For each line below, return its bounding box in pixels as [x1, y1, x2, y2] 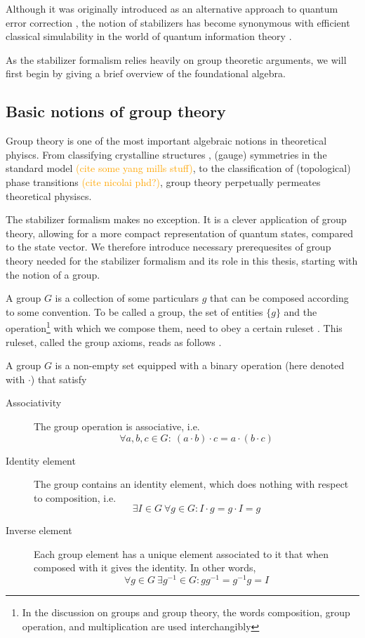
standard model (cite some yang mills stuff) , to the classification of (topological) [6, 161, 351, 175]
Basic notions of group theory [6, 100, 226, 122]
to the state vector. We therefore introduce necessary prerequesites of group [6, 239, 331, 254]
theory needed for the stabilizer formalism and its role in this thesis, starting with [6, 253, 358, 267]
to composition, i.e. [34, 490, 117, 505]
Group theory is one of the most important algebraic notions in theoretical [6, 133, 327, 148]
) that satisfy [30, 371, 87, 386]
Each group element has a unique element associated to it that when [34, 546, 329, 561]
